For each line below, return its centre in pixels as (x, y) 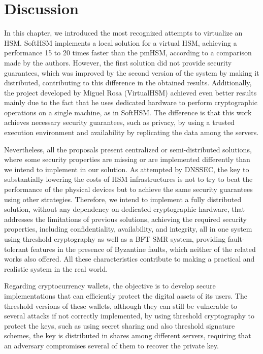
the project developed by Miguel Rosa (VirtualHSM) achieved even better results (130, 92)
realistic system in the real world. (56, 268)
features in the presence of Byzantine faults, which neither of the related (143, 249)
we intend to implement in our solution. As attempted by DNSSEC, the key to (127, 169)
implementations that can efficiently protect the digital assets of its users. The (126, 295)
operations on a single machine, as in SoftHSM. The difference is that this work (128, 112)
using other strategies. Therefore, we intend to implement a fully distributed (123, 199)
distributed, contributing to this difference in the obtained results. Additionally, (128, 83)
